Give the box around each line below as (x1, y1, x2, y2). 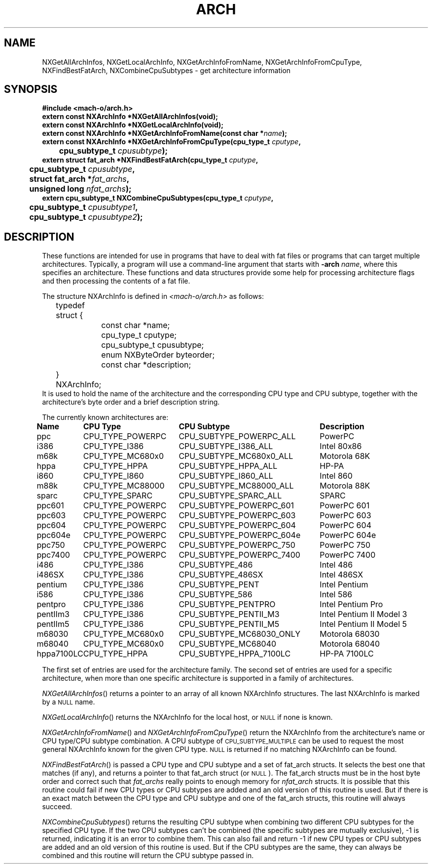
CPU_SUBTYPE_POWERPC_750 (179, 540, 295, 550)
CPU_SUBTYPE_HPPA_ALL (179, 461, 278, 471)
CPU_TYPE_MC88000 (83, 481, 165, 491)
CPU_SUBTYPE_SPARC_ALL (179, 491, 282, 501)
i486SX (36, 570, 64, 580)
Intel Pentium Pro (320, 599, 383, 610)
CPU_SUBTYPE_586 (179, 589, 252, 600)
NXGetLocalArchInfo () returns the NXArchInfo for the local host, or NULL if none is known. (42, 713, 333, 722)
